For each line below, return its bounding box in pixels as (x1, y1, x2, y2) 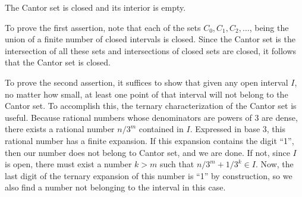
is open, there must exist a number (5, 158, 132, 170)
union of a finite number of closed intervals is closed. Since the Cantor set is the (5, 33, 295, 45)
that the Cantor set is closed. (5, 56, 111, 68)
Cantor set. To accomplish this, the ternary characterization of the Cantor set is (5, 99, 297, 112)
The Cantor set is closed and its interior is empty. (5, 1, 186, 13)
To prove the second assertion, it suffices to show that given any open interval (5, 76, 288, 88)
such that (159, 158, 194, 170)
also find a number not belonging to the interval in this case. (5, 181, 226, 193)
